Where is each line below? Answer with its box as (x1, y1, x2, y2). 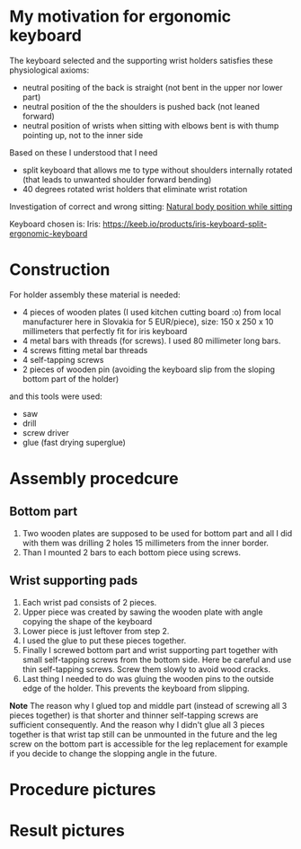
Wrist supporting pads (9, 573, 138, 588)
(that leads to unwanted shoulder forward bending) (22, 173, 212, 185)
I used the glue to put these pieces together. (22, 635, 187, 646)
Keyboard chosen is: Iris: (9, 218, 102, 229)
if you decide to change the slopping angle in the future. (9, 747, 217, 758)
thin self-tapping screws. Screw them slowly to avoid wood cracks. (22, 663, 271, 675)
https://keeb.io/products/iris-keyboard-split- (102, 218, 268, 229)
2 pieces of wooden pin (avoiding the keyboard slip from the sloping (22, 364, 276, 375)
